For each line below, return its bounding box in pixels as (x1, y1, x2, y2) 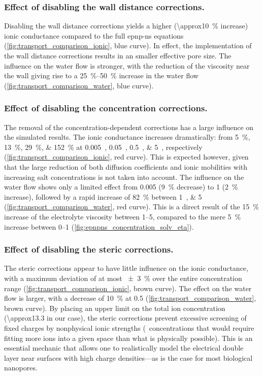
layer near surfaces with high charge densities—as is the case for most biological (4, 352, 253, 363)
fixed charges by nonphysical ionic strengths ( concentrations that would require (4, 322, 254, 333)
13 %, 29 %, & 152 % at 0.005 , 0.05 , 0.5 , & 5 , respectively (4, 141, 203, 152)
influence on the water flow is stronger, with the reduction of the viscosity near (4, 60, 250, 71)
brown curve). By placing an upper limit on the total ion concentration (4, 302, 225, 313)
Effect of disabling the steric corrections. (4, 243, 174, 256)
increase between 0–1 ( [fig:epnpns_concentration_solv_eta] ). (4, 221, 194, 232)
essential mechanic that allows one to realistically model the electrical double (4, 342, 244, 353)
